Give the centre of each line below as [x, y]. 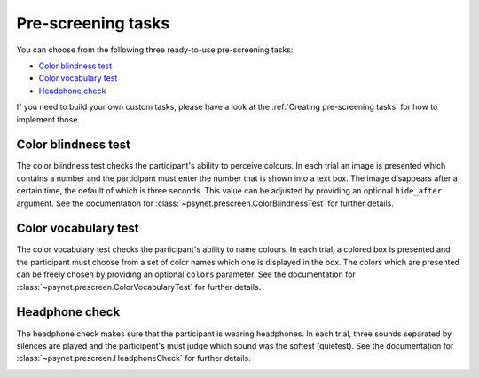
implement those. [48, 119]
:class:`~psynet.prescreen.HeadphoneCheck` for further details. [134, 358]
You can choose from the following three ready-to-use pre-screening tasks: [155, 50]
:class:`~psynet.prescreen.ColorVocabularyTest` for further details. [139, 287]
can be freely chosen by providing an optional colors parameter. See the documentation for [186, 274]
